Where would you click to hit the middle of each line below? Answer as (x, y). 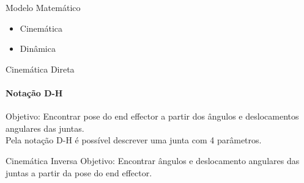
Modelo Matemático (43, 7)
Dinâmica (38, 48)
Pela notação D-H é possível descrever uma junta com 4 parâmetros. (134, 140)
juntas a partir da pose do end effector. (79, 172)
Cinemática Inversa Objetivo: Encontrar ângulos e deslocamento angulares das (153, 160)
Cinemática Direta (40, 69)
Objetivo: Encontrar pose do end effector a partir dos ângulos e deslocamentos (152, 116)
